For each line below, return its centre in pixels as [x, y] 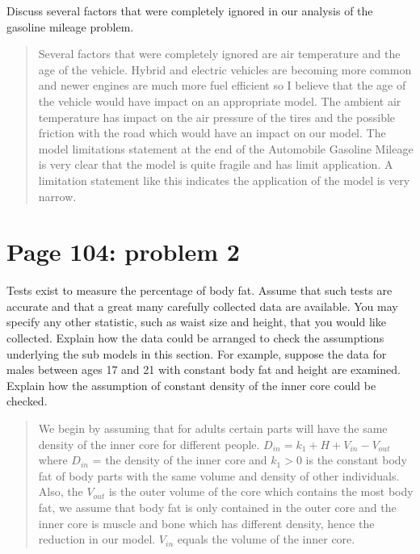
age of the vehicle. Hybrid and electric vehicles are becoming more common [225, 69]
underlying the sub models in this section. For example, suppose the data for [197, 353]
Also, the [61, 491]
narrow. [57, 196]
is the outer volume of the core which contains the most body [261, 491]
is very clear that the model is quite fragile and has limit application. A [216, 164]
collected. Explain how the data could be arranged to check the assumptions [195, 338]
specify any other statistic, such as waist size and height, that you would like [196, 322]
